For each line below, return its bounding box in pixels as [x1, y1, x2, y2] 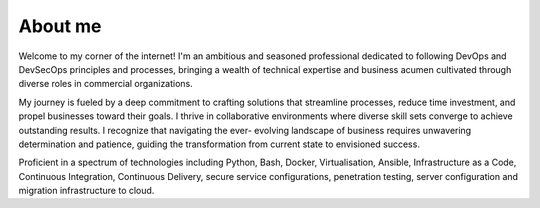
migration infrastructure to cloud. [18, 185, 155, 197]
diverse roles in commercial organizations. [18, 78, 194, 90]
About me [18, 15, 102, 37]
